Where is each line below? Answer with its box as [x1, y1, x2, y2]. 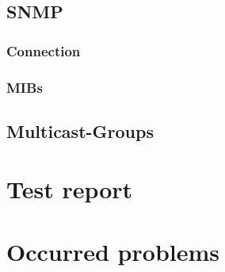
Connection [6, 40, 81, 60]
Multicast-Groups [6, 118, 154, 143]
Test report [6, 173, 133, 205]
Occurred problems [6, 235, 219, 267]
